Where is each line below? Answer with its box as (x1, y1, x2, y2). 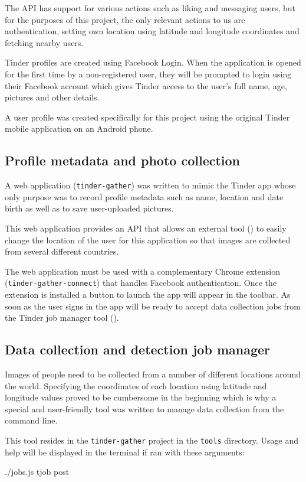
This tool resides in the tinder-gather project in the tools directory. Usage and (5, 434, 299, 446)
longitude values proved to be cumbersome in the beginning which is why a (5, 391, 277, 403)
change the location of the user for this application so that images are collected (5, 233, 291, 246)
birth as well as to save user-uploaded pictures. (5, 202, 174, 214)
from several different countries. (5, 245, 119, 258)
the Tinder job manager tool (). (5, 311, 119, 324)
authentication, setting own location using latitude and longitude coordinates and (5, 25, 300, 37)
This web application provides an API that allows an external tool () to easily (5, 222, 287, 234)
